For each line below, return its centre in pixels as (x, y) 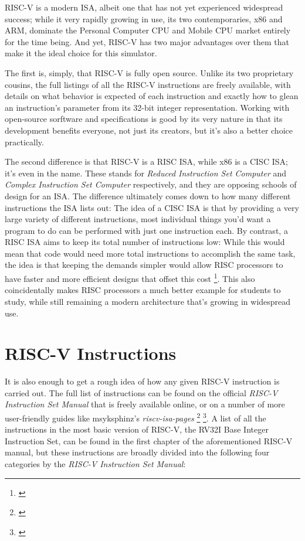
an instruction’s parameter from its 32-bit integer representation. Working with (147, 107)
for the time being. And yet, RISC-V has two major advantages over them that (147, 41)
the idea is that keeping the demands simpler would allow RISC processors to (144, 265)
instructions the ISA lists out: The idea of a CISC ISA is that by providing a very (152, 207)
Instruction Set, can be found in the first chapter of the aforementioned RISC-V (149, 440)
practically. (24, 142)
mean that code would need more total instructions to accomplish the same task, (150, 253)
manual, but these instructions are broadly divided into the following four (137, 452)
